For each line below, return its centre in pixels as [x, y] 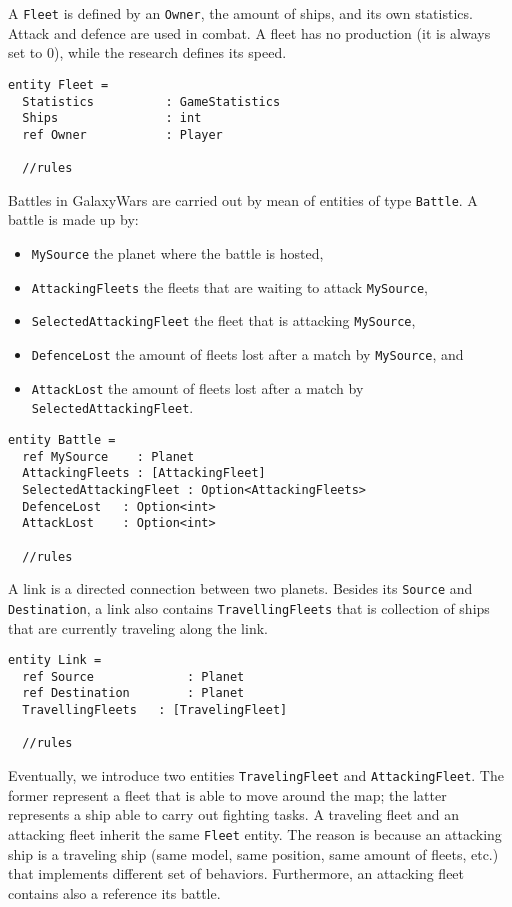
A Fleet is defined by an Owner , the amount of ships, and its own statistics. [240, 13]
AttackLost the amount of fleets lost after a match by [197, 387]
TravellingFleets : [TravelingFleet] [155, 710]
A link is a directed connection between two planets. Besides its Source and [240, 588]
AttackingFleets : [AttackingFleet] [144, 473]
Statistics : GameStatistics [151, 101]
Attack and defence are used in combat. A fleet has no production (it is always [249, 32]
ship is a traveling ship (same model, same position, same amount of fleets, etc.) [253, 853]
